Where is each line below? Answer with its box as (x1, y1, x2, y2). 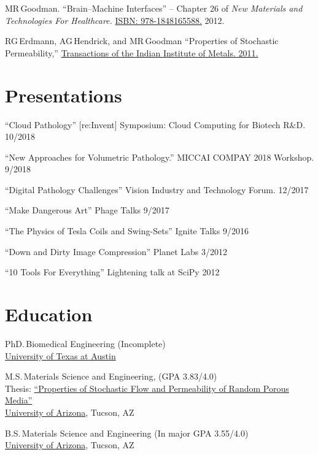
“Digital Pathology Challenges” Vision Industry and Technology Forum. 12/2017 (5, 183, 309, 196)
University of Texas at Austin (5, 349, 116, 362)
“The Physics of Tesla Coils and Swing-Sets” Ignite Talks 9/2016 (5, 224, 249, 237)
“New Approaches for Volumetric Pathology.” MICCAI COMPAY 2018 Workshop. (5, 150, 314, 163)
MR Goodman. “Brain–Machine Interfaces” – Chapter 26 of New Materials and (5, 2, 303, 14)
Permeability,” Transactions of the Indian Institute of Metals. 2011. (5, 46, 258, 59)
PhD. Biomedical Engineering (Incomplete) (5, 337, 166, 350)
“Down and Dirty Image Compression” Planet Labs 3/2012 (5, 245, 227, 258)
